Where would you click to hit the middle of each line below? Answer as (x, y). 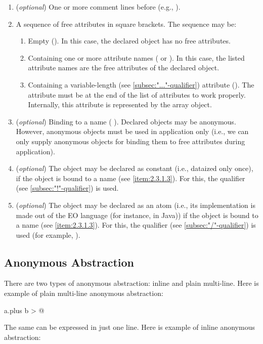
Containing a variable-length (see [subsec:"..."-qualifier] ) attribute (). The (141, 84)
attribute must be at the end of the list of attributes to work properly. (137, 94)
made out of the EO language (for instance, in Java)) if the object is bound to (137, 215)
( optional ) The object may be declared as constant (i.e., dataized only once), (135, 168)
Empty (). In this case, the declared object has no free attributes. (129, 41)
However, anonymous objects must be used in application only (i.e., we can (132, 131)
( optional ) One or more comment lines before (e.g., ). (98, 7)
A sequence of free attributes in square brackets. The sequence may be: (126, 24)
